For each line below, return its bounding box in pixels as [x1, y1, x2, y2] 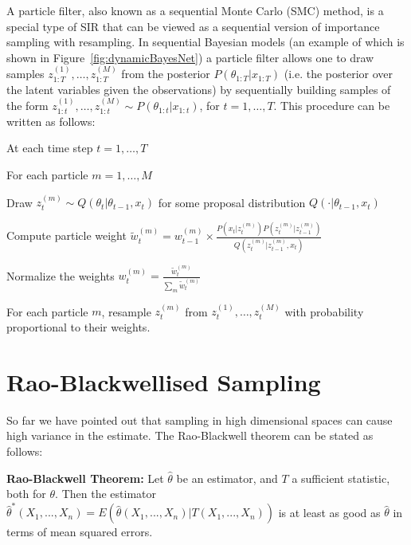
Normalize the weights [6, 267, 115, 284]
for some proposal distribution [158, 194, 306, 210]
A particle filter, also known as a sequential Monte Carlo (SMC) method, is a [6, 2, 384, 18]
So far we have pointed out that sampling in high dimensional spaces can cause [6, 411, 393, 428]
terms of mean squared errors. [6, 523, 153, 540]
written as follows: [6, 112, 96, 129]
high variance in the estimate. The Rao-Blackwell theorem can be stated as [6, 427, 374, 444]
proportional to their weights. [6, 319, 151, 335]
